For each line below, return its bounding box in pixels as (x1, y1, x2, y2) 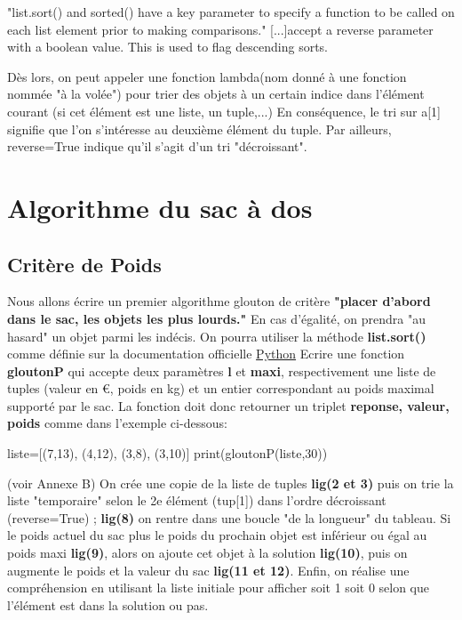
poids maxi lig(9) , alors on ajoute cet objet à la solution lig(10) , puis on (7, 544, 408, 562)
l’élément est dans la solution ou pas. (7, 595, 209, 614)
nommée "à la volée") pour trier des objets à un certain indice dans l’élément (7, 85, 425, 103)
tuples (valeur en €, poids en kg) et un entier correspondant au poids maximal (7, 379, 434, 398)
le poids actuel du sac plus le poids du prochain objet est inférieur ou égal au (7, 526, 427, 544)
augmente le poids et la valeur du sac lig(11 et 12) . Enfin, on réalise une (7, 560, 410, 579)
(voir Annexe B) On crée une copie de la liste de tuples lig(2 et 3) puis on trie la (7, 473, 454, 492)
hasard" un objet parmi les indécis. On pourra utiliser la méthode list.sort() (7, 326, 426, 345)
